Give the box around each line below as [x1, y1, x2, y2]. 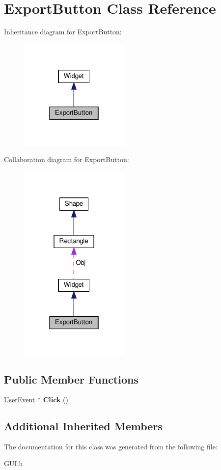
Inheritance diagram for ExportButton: [4, 27, 122, 37]
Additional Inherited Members [4, 418, 163, 434]
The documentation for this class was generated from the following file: [4, 442, 218, 452]
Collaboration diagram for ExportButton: [4, 154, 129, 165]
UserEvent [4, 394, 35, 405]
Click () [43, 394, 68, 405]
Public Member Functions [4, 371, 138, 387]
